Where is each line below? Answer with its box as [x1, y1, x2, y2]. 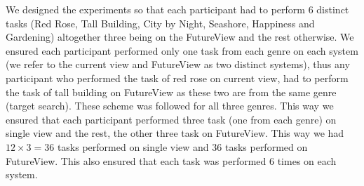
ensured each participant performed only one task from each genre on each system [6, 43, 358, 58]
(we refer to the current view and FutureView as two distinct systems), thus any [6, 57, 350, 72]
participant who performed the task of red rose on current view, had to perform [6, 70, 349, 85]
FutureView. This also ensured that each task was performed [6, 153, 267, 168]
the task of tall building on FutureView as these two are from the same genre [6, 84, 337, 99]
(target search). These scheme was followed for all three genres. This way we [6, 98, 334, 113]
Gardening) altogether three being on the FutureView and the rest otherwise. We [6, 29, 354, 44]
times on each [277, 153, 337, 168]
